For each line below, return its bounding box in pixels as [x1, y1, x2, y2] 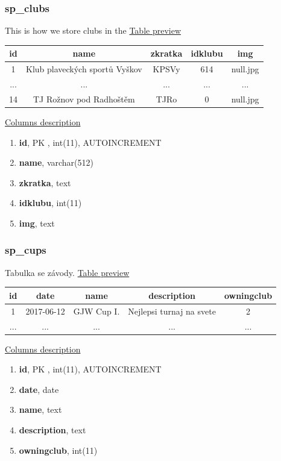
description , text [19, 423, 86, 436]
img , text [19, 216, 55, 229]
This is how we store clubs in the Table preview [5, 24, 182, 37]
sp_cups [5, 242, 46, 257]
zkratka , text [19, 176, 71, 189]
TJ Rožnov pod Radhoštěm [33, 92, 135, 105]
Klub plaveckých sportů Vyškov [26, 63, 142, 75]
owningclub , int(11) [19, 444, 98, 456]
